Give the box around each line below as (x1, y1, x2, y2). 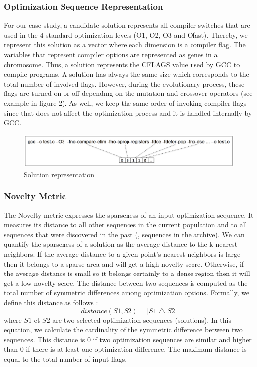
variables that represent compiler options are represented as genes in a (4, 49, 218, 59)
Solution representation (24, 169, 95, 179)
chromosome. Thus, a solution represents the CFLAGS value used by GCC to (4, 59, 240, 69)
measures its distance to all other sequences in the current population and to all (4, 219, 247, 230)
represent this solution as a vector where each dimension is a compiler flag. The (4, 39, 246, 50)
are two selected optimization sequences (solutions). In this (52, 314, 231, 325)
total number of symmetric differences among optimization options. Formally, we (4, 287, 250, 298)
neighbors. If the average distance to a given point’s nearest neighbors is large (4, 248, 241, 259)
